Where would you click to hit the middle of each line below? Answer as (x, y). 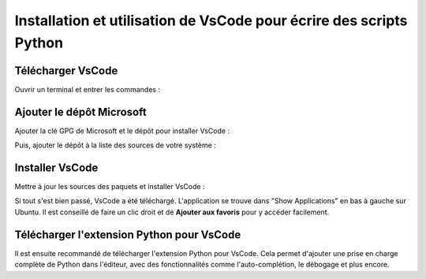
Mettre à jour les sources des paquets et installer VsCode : (110, 187)
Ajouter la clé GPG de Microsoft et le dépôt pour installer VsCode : (122, 131)
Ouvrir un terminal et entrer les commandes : (88, 89)
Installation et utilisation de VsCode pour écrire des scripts (211, 20)
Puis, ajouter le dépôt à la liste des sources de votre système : (115, 145)
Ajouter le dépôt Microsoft (80, 112)
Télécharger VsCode (66, 71)
